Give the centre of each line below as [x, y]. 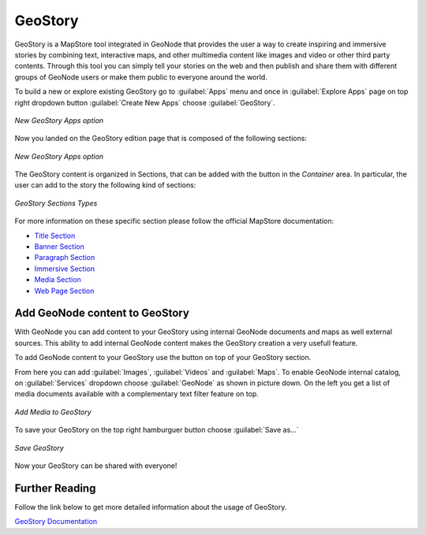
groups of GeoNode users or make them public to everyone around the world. [141, 77]
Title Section [55, 236]
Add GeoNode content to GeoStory [102, 313]
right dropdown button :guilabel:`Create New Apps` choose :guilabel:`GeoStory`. [145, 102]
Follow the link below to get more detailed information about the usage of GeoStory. [151, 507]
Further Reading [55, 488]
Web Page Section [64, 291]
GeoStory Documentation [56, 522]
